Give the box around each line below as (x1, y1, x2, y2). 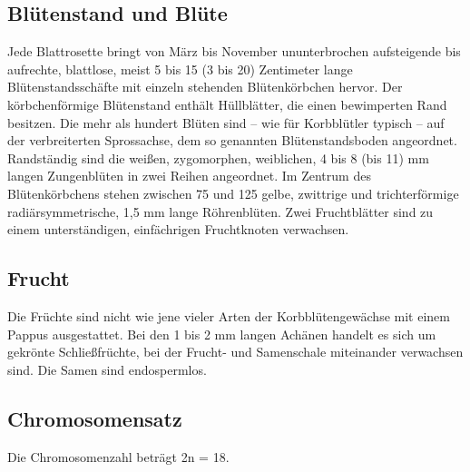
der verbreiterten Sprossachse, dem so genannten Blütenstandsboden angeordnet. (7, 131, 457, 150)
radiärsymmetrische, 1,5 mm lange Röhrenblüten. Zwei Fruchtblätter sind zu (7, 202, 434, 221)
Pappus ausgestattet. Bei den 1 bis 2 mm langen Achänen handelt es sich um (7, 324, 436, 343)
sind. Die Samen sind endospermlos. (7, 359, 207, 379)
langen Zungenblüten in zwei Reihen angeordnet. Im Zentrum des (7, 166, 371, 185)
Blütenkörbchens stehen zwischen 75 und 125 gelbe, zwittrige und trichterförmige (7, 183, 459, 202)
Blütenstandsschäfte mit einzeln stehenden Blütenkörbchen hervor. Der (7, 77, 403, 96)
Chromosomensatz (7, 404, 182, 432)
